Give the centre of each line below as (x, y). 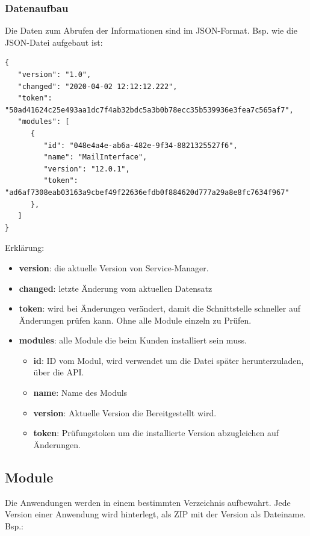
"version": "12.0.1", (87, 169)
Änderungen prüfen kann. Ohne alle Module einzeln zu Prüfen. (135, 320)
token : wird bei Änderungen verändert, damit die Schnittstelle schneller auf (160, 308)
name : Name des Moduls (80, 393)
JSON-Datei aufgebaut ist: (54, 42)
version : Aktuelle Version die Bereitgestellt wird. (125, 412)
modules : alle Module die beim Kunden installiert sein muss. (133, 340)
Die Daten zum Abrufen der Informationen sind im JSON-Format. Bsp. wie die (151, 30)
